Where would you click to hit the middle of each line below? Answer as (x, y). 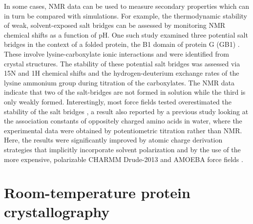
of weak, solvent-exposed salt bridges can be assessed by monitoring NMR (115, 25)
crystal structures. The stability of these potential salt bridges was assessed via (122, 63)
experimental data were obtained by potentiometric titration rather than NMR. (123, 130)
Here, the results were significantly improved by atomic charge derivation (113, 140)
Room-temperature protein (97, 193)
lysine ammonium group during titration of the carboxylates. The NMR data (119, 82)
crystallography (57, 212)
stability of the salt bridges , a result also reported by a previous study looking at (126, 111)
